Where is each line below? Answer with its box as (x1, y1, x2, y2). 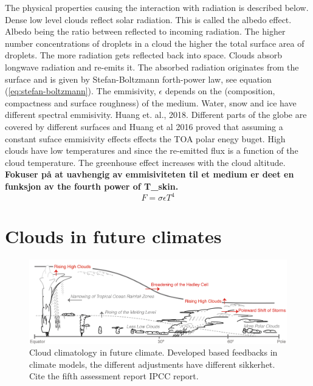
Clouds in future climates (5, 224, 222, 249)
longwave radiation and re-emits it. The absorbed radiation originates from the (5, 60, 299, 73)
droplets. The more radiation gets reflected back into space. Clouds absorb (5, 49, 282, 61)
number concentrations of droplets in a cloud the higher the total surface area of (5, 36, 304, 49)
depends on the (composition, (165, 84, 275, 97)
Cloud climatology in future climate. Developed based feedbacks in (29, 346, 278, 359)
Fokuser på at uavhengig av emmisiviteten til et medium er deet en (5, 168, 294, 181)
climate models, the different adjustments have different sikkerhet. (29, 357, 275, 370)
